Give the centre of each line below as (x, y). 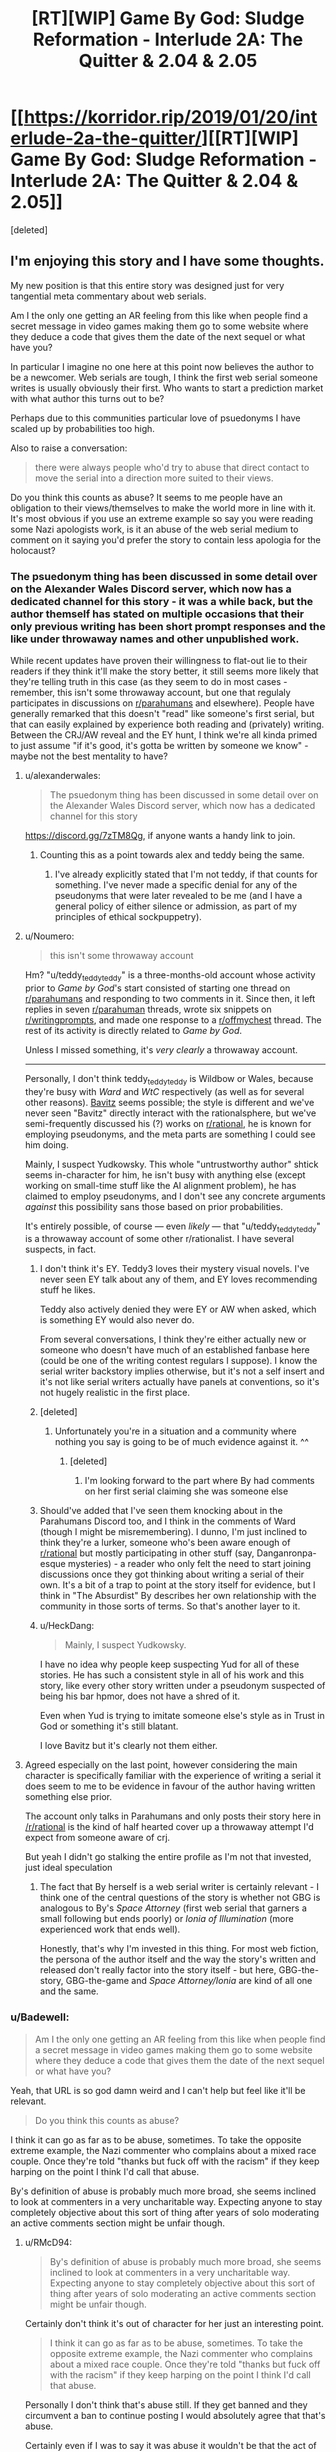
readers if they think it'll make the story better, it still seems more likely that (164, 671)
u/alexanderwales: (62, 776)
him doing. (46, 1144)
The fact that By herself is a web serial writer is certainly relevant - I (179, 1887)
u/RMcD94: (48, 2242)
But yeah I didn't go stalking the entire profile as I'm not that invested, (168, 1857)
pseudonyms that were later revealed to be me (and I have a (178, 896)
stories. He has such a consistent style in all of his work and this (172, 1675)
